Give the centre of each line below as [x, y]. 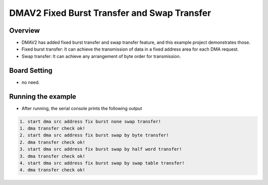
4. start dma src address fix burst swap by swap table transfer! [102, 163]
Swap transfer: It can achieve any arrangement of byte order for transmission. [101, 56]
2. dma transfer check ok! [52, 142]
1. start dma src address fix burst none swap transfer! [90, 121]
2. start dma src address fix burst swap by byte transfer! [94, 135]
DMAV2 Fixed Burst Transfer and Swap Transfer [110, 13]
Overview [25, 31]
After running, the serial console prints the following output [82, 108]
